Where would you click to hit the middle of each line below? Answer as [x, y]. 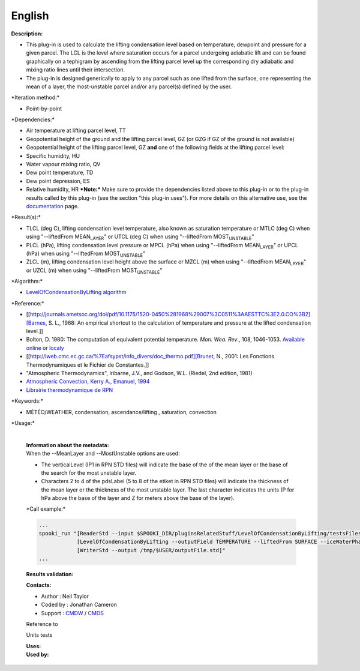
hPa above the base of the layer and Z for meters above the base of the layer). [138, 498]
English [30, 16]
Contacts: [39, 585]
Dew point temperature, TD [60, 173]
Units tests [39, 635]
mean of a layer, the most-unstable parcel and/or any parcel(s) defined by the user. [129, 86]
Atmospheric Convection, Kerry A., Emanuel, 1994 [88, 382]
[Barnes [36, 323]
